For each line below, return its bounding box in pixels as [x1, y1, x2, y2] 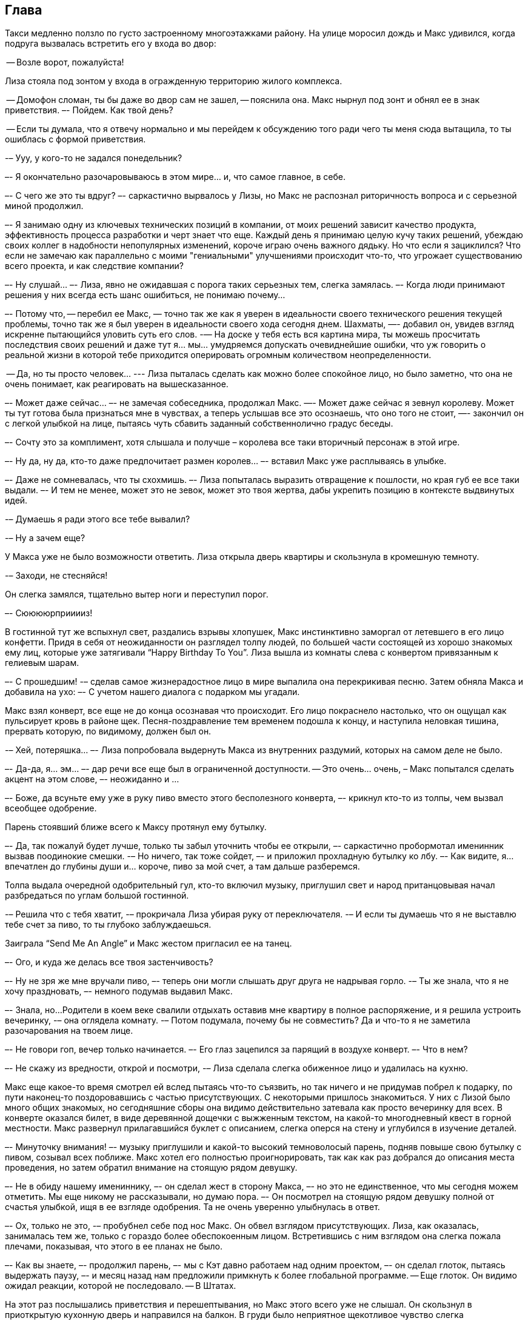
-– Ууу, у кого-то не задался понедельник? [5, 153, 182, 164]
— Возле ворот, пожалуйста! [6, 57, 124, 68]
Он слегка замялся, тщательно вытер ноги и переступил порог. [5, 589, 269, 600]
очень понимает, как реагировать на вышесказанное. [5, 379, 229, 390]
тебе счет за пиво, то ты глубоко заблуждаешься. [5, 919, 212, 930]
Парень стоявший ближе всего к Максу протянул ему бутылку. [5, 822, 267, 833]
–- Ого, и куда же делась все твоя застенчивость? [5, 957, 213, 968]
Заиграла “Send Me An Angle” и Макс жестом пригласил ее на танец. [5, 938, 292, 949]
